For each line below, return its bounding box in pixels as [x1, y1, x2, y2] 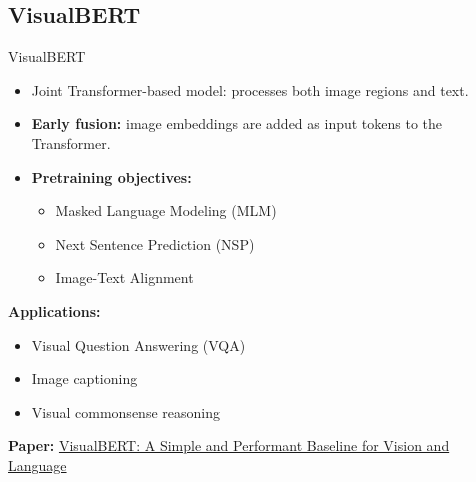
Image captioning [31, 368, 138, 389]
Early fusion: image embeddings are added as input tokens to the [31, 113, 443, 134]
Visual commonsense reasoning [31, 401, 220, 422]
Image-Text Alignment [55, 267, 194, 288]
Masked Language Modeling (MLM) [55, 200, 277, 221]
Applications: [8, 300, 101, 321]
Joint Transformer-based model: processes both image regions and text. [31, 79, 469, 100]
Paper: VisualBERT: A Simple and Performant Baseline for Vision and [8, 435, 450, 456]
